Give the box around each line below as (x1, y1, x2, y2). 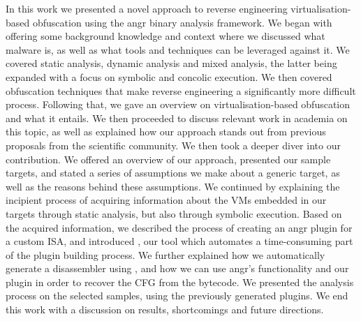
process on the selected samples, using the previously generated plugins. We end (6, 288, 348, 303)
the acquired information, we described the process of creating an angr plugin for (6, 220, 353, 234)
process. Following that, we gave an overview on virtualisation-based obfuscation (6, 97, 351, 112)
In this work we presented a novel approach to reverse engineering (6, 1, 288, 15)
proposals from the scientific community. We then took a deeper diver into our (6, 137, 341, 152)
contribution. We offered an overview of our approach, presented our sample (6, 151, 331, 166)
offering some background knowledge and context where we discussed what (6, 29, 325, 43)
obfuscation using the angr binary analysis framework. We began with (32, 15, 332, 29)
